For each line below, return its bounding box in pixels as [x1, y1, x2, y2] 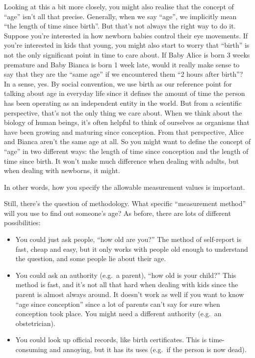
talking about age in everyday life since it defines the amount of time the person [4, 88, 245, 98]
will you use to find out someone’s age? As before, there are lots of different [4, 208, 231, 218]
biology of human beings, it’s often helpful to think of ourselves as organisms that [4, 117, 250, 127]
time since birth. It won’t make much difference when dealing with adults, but [4, 155, 239, 166]
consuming [15, 344, 48, 354]
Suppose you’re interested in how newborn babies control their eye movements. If [4, 30, 248, 40]
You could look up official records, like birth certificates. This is [15, 334, 207, 345]
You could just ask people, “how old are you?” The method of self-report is [15, 234, 242, 244]
